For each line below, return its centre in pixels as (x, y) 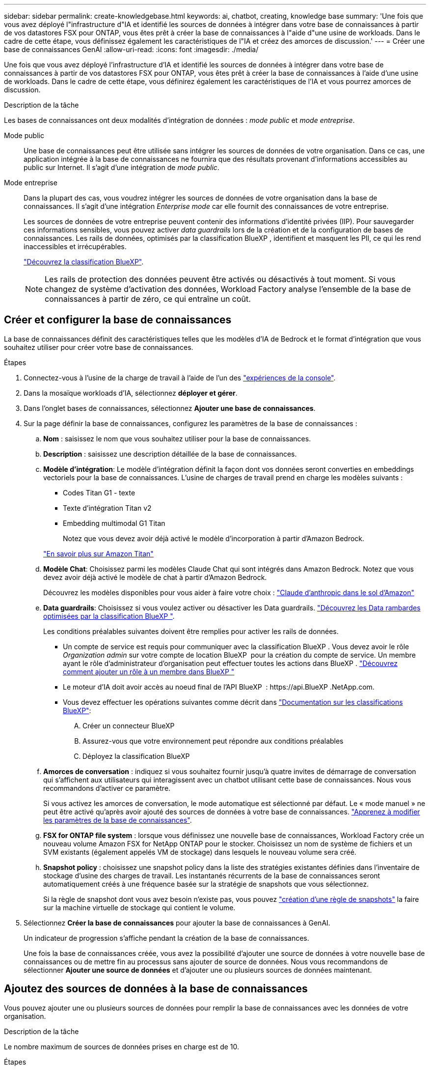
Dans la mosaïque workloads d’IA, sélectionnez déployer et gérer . (131, 393)
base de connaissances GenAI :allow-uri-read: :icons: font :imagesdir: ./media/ (131, 49)
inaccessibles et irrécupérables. (75, 246)
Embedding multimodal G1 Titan (114, 523)
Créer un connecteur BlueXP (129, 725)
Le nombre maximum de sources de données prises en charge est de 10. (122, 1046)
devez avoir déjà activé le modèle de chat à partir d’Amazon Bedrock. (155, 577)
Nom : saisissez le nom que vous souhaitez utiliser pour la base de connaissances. (177, 438)
